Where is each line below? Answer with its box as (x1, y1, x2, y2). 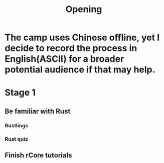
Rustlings (5, 122, 29, 129)
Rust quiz (5, 135, 29, 142)
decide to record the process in (5, 43, 137, 54)
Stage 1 (5, 87, 36, 99)
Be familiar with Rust (5, 107, 71, 115)
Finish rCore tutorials (5, 151, 72, 159)
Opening (65, 4, 102, 15)
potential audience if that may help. (5, 64, 155, 75)
